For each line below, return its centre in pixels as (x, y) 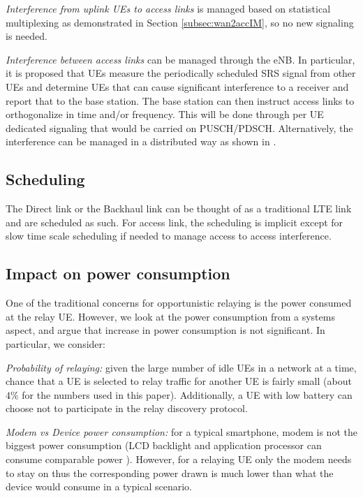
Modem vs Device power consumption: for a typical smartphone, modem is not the (181, 431)
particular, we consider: (55, 343)
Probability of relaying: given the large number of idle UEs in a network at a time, (181, 367)
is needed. (27, 36)
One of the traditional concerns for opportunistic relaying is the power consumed (179, 303)
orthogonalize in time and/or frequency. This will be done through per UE (165, 114)
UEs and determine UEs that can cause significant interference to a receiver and (177, 86)
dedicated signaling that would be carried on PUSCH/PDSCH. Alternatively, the (179, 127)
